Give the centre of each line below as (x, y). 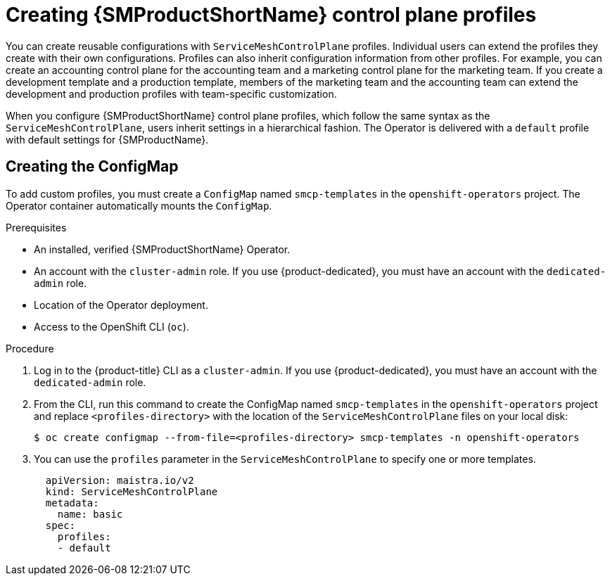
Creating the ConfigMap (92, 167)
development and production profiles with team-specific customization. (171, 94)
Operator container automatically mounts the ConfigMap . (139, 205)
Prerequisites (36, 227)
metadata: (72, 503)
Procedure (30, 348)
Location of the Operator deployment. (121, 305)
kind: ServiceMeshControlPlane (132, 491)
